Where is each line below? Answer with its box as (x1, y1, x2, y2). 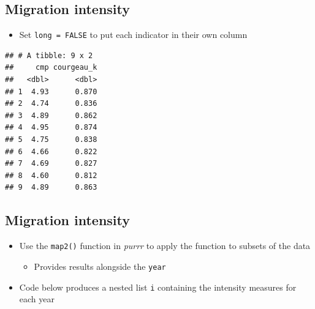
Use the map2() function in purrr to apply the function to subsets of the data (19, 239, 311, 252)
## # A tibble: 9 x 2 (5, 51, 93, 60)
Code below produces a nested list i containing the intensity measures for (19, 280, 297, 293)
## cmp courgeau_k (5, 63, 97, 72)
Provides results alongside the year (34, 259, 166, 272)
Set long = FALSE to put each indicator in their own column (19, 28, 248, 41)
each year (19, 292, 55, 305)
